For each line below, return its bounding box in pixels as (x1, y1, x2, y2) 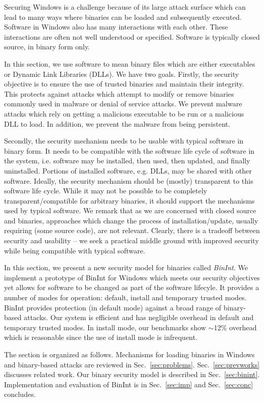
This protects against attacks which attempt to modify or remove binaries (4, 88, 234, 99)
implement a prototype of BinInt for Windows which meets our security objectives (4, 272, 260, 282)
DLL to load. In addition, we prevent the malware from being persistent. (4, 118, 230, 129)
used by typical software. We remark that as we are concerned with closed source (4, 205, 256, 216)
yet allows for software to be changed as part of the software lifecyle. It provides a (4, 282, 259, 293)
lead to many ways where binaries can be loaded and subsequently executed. (4, 11, 242, 22)
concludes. (4, 389, 36, 399)
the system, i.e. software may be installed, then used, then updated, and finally (4, 155, 250, 166)
